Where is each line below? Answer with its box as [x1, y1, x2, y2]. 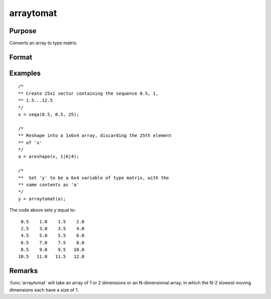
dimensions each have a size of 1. [9, 286, 79, 293]
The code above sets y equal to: [9, 207, 76, 213]
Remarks [9, 266, 38, 275]
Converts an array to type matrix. [9, 40, 78, 46]
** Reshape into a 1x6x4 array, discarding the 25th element [18, 133, 172, 138]
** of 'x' [18, 139, 42, 145]
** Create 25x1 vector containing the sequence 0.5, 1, [18, 90, 159, 96]
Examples [9, 69, 41, 77]
